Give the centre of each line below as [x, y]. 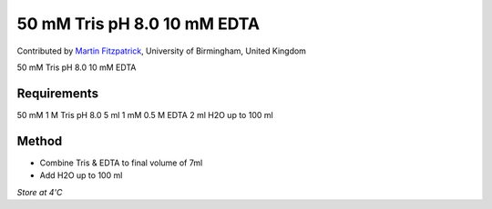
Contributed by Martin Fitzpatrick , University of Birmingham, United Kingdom [162, 51]
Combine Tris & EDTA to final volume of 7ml [121, 163]
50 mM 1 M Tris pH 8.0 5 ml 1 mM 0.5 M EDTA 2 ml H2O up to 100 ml [145, 114]
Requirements [58, 93]
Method [40, 141]
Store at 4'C [40, 192]
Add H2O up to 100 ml [81, 175]
